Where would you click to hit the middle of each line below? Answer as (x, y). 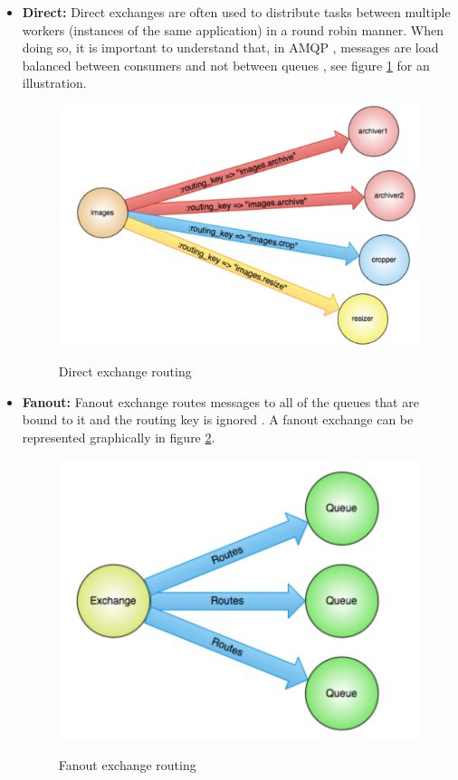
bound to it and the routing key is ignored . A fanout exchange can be (218, 419)
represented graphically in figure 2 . (119, 437)
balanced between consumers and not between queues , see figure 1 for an (226, 65)
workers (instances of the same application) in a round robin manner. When (233, 29)
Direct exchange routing (125, 371)
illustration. (54, 83)
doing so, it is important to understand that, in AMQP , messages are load (230, 48)
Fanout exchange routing (127, 765)
